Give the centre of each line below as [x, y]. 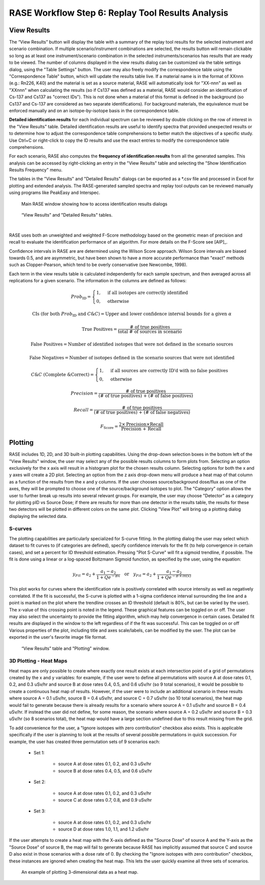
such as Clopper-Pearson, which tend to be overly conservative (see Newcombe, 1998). [98, 265]
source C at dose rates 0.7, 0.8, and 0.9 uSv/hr [105, 800]
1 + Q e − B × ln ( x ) [174, 577]
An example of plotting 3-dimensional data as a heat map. [80, 872]
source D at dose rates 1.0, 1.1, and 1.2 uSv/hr [104, 829]
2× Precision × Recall [141, 424]
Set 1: [39, 752]
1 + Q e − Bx [108, 577]
